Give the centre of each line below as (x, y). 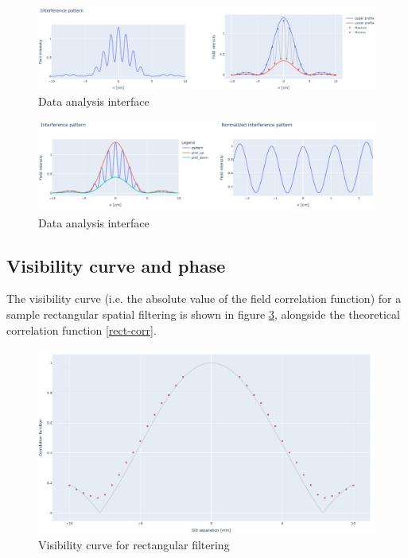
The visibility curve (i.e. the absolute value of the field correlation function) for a (204, 298)
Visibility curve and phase (116, 265)
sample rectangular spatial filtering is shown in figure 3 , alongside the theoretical (203, 314)
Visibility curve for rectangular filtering (134, 545)
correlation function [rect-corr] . (82, 329)
